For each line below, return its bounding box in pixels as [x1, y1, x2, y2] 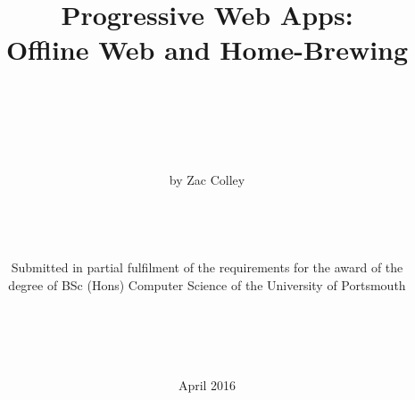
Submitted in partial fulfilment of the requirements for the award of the [11, 258, 403, 277]
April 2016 [178, 375, 237, 394]
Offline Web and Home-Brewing [5, 31, 409, 68]
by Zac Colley [169, 171, 245, 189]
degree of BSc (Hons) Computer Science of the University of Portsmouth [8, 275, 406, 294]
